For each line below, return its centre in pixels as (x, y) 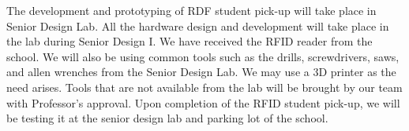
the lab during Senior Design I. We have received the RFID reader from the (189, 41)
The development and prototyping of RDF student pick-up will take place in (191, 10)
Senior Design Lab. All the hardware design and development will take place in (198, 25)
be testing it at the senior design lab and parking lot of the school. (167, 118)
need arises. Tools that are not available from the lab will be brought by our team (204, 87)
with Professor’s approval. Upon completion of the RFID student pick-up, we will (203, 102)
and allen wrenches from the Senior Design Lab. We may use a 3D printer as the (201, 72)
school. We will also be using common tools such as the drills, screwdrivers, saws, (203, 56)
